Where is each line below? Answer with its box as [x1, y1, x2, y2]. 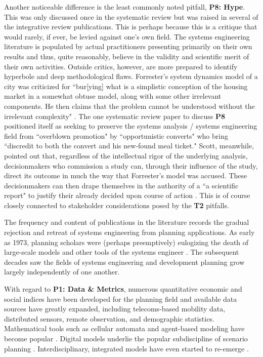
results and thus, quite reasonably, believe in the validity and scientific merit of [4, 51, 249, 61]
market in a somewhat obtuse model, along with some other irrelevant [4, 91, 222, 101]
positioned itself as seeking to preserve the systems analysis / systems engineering [4, 121, 257, 131]
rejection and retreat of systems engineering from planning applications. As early [4, 227, 255, 237]
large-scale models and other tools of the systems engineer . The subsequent [4, 247, 239, 257]
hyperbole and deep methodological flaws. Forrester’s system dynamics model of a [4, 71, 258, 82]
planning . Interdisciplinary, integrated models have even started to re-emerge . [4, 343, 249, 353]
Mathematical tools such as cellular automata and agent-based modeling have [4, 323, 245, 334]
